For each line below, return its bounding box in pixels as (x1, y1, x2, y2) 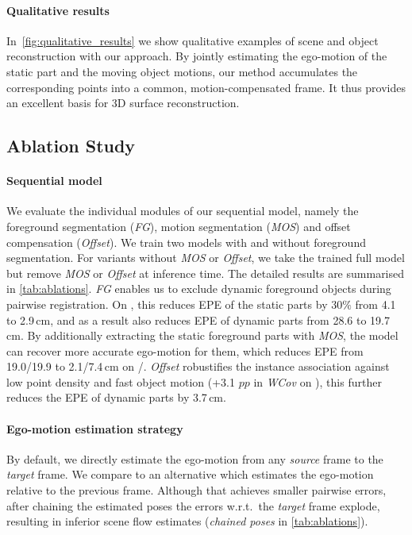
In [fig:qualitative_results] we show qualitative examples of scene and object (6, 32, 379, 48)
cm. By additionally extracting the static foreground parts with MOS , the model (6, 327, 399, 344)
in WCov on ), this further (253, 373, 382, 390)
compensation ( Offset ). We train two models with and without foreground (6, 233, 366, 250)
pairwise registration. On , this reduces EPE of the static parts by (6, 295, 328, 312)
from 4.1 (355, 295, 396, 312)
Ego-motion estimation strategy (6, 420, 183, 437)
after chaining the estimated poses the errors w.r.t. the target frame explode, (6, 497, 380, 514)
